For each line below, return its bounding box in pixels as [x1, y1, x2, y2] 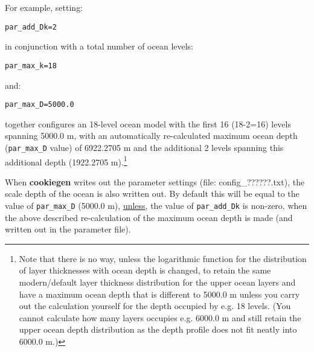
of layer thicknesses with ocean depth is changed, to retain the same [19, 264, 271, 277]
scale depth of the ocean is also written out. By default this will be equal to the [5, 187, 300, 200]
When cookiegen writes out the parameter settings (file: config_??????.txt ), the [5, 175, 305, 188]
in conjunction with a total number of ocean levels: [5, 40, 194, 53]
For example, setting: [5, 1, 83, 13]
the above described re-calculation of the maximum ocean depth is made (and [5, 211, 293, 223]
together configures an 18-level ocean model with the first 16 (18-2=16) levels [5, 117, 291, 130]
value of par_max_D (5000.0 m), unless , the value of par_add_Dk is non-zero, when [5, 199, 307, 212]
